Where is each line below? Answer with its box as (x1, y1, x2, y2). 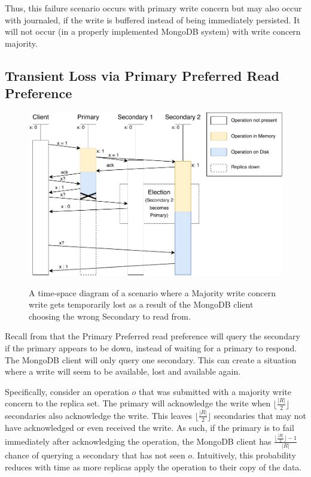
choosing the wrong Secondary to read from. (29, 309, 191, 322)
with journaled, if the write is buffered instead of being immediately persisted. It (5, 13, 300, 26)
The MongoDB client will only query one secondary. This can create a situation (5, 353, 297, 366)
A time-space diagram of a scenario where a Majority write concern (29, 286, 276, 299)
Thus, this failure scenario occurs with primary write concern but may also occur (5, 2, 302, 14)
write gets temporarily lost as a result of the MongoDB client (29, 298, 254, 311)
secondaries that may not (214, 409, 306, 421)
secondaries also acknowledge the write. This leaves (5, 409, 193, 421)
